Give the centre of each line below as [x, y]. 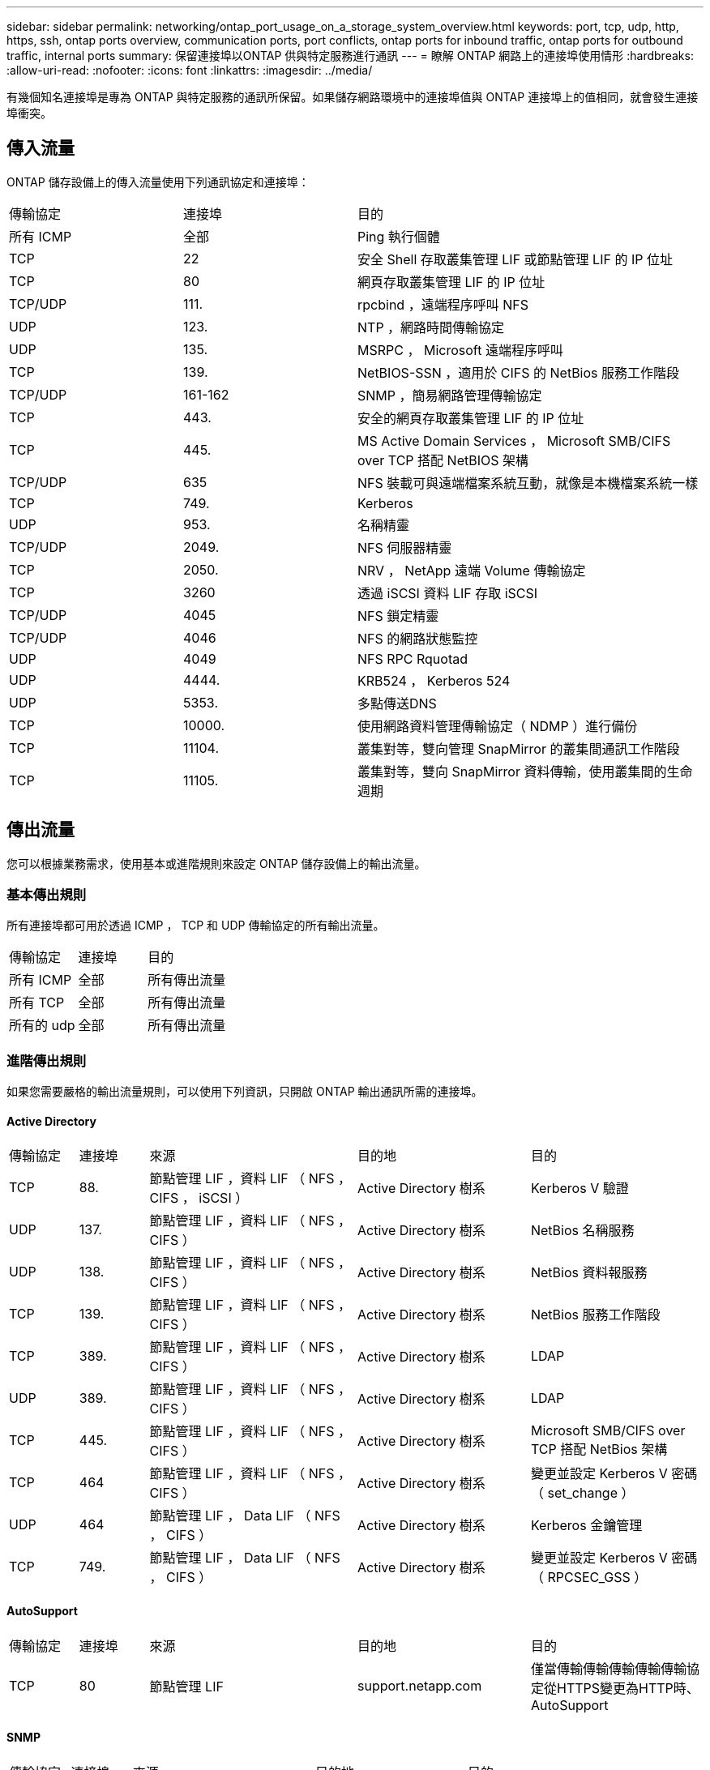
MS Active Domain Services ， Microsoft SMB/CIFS [514, 440]
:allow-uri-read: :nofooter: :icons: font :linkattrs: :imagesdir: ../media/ [190, 70]
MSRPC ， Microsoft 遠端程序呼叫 [460, 350]
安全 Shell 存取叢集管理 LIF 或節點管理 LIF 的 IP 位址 [515, 259]
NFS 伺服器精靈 [405, 547]
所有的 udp [42, 1026]
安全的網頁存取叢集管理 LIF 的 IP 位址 [471, 418]
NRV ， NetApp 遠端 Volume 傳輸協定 [472, 570]
